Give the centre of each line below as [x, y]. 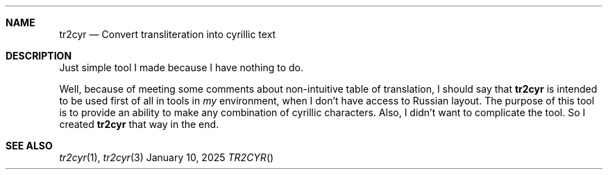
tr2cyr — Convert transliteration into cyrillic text [168, 34]
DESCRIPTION [39, 56]
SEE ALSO [29, 146]
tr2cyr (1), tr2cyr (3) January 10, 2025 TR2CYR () [167, 157]
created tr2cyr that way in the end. [139, 124]
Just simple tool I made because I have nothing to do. [181, 67]
